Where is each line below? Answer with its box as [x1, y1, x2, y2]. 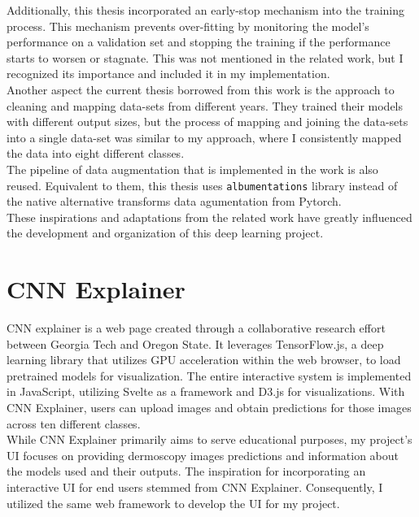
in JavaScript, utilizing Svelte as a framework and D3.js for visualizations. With [7, 383, 405, 400]
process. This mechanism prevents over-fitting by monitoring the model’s [7, 17, 369, 34]
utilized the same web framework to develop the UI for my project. [7, 494, 340, 511]
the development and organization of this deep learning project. [7, 224, 324, 241]
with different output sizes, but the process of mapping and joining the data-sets [7, 113, 408, 130]
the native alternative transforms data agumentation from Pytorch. [7, 193, 342, 210]
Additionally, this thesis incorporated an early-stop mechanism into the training [7, 2, 405, 18]
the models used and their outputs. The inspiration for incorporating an [7, 463, 366, 480]
